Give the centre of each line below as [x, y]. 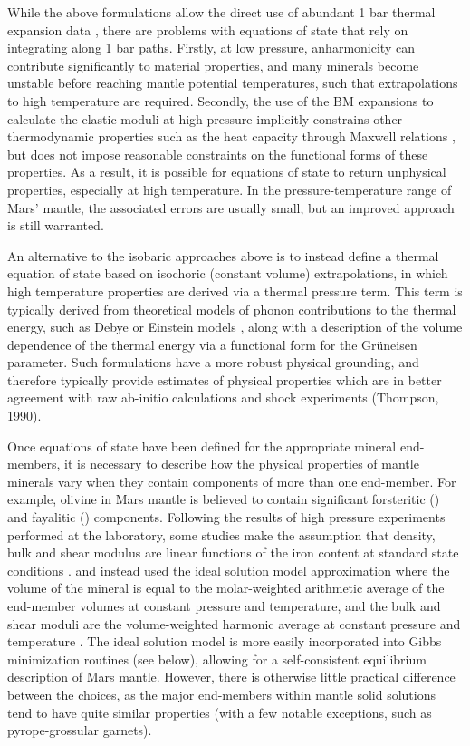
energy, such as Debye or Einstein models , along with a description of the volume [235, 327]
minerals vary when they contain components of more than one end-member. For [232, 481]
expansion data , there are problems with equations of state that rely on [208, 29]
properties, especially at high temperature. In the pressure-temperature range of [230, 189]
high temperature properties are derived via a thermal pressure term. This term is [235, 291]
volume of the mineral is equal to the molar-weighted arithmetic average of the [226, 588]
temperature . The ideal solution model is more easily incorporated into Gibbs [225, 641]
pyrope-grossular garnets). [80, 730]
